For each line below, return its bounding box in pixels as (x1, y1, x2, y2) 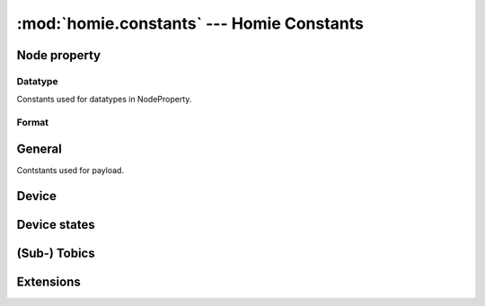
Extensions (16, 274, 81, 289)
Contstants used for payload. (16, 164, 125, 175)
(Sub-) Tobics (16, 245, 95, 260)
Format (16, 117, 49, 129)
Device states (16, 216, 95, 232)
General (16, 141, 63, 156)
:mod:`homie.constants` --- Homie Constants (16, 13, 364, 33)
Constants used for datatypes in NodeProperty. (16, 94, 192, 105)
